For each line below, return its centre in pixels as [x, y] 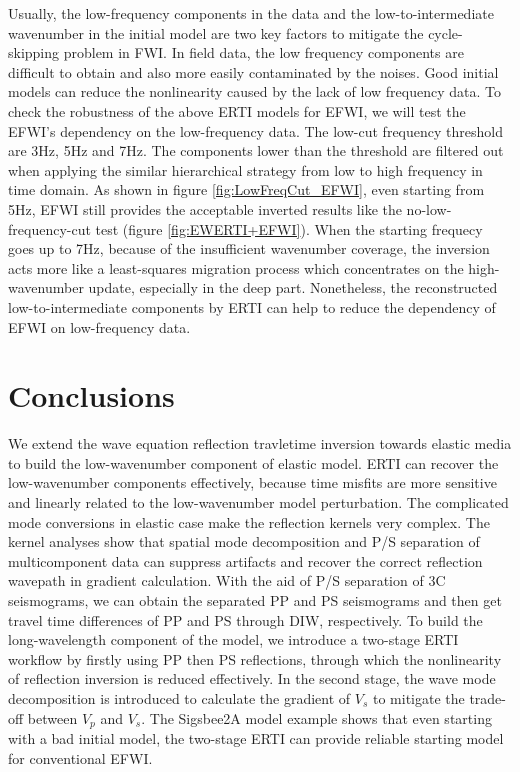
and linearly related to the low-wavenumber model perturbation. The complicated [258, 502]
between [52, 717]
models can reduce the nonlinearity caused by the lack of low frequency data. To [254, 91]
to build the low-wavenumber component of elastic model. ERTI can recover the [253, 462]
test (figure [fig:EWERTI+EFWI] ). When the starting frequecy [289, 228]
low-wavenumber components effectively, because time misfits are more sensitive [252, 482]
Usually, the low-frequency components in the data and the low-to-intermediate [251, 13]
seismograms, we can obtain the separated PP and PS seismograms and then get [255, 599]
